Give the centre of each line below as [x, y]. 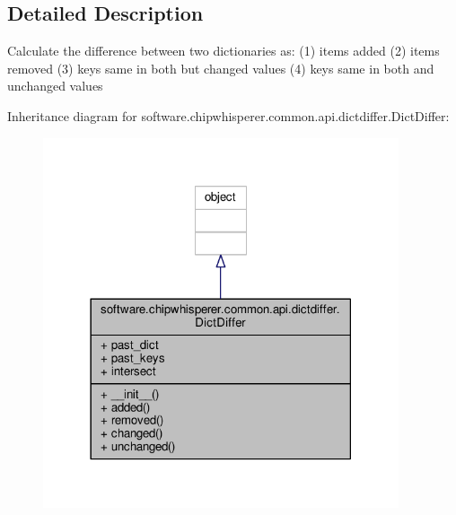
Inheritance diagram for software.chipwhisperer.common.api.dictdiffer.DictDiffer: [228, 115]
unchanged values [55, 86]
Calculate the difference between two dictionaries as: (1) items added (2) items [224, 51]
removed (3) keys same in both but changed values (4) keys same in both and [221, 68]
